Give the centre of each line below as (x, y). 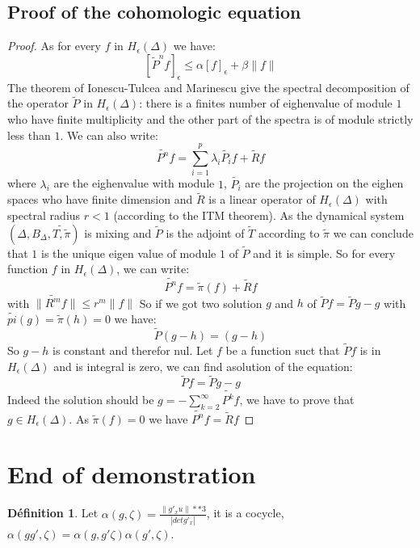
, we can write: (153, 269)
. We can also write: (109, 135)
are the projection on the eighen (324, 183)
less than (29, 135)
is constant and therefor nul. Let (133, 350)
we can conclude (373, 232)
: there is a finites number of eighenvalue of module (266, 103)
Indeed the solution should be (81, 400)
